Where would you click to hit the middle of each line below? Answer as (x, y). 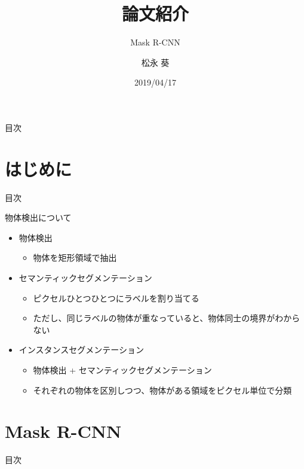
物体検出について (38, 217)
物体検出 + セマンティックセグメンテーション (122, 369)
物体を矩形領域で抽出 (75, 258)
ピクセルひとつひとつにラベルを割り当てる (116, 298)
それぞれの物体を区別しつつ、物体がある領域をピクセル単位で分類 (162, 390)
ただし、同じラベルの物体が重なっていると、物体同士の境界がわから (167, 318)
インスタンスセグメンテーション (81, 350)
